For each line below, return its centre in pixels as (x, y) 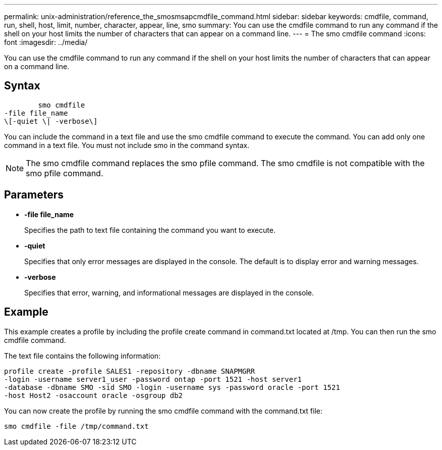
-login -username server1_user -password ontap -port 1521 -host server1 (153, 379)
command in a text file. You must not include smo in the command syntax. (127, 145)
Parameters (34, 195)
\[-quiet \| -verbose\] (51, 121)
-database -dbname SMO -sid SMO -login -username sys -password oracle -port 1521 (172, 387)
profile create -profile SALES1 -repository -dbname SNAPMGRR (130, 371)
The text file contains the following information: (82, 356)
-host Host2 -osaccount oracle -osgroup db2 (94, 395)
